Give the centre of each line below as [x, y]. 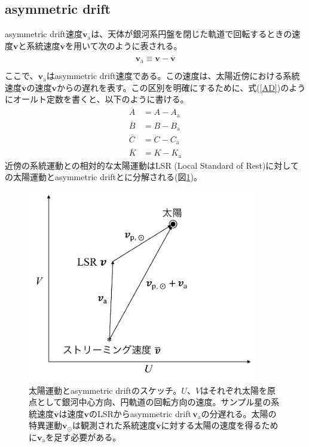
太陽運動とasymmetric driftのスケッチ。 [105, 390]
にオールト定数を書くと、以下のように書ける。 [97, 99]
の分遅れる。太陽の [239, 413]
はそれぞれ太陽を [234, 390]
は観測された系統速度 [114, 425]
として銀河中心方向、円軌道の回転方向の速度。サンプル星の [154, 402]
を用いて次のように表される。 [124, 45]
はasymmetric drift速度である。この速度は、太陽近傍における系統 [173, 76]
